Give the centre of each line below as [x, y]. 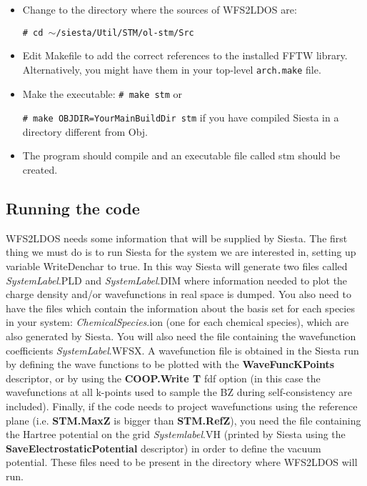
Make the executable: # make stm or [102, 93]
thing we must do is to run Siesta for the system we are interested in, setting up [181, 252]
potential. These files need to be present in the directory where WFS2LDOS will [182, 462]
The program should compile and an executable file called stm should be [181, 155]
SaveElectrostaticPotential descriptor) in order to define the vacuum [164, 448]
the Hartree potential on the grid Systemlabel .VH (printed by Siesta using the [176, 434]
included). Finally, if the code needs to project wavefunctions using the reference [182, 406]
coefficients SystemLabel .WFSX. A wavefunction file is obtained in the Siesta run [182, 350]
